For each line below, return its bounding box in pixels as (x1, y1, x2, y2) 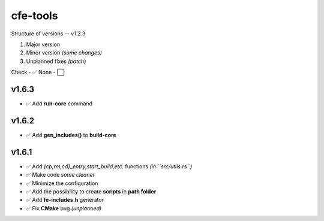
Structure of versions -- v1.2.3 (11, 30, 86, 37)
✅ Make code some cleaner (26, 171, 95, 178)
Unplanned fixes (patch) (26, 57, 86, 65)
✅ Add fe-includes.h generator (26, 196, 104, 204)
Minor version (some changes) (26, 49, 102, 56)
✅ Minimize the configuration (26, 180, 98, 187)
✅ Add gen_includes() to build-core (26, 131, 116, 138)
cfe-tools (11, 9, 58, 22)
